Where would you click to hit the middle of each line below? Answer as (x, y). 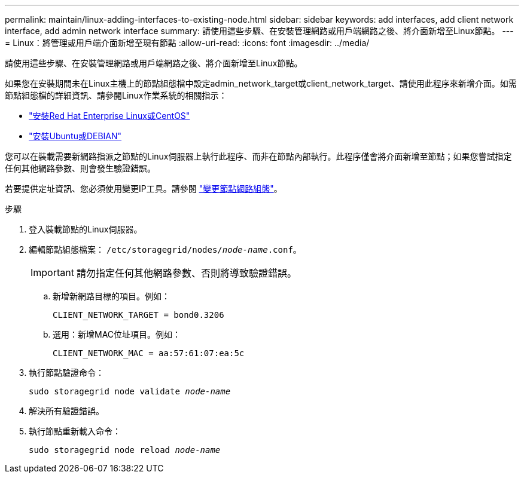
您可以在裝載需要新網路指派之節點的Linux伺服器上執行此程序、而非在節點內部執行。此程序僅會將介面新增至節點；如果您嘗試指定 (258, 156)
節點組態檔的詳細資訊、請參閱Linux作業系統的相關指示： (116, 95)
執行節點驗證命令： (66, 373)
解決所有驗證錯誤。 (66, 411)
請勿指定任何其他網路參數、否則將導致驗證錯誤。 (186, 273)
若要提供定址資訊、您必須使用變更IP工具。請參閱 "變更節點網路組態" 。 (144, 189)
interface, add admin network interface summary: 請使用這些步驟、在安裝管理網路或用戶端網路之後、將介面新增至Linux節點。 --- (259, 31)
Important (52, 272)
